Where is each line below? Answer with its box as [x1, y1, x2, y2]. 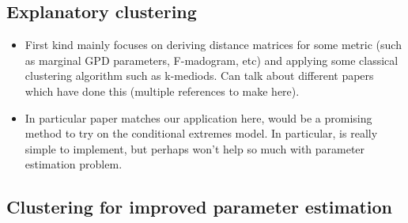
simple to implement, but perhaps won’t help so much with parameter [25, 140, 365, 157]
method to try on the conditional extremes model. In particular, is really [25, 125, 378, 142]
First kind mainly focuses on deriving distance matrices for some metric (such [25, 36, 402, 53]
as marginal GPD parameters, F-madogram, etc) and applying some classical [25, 51, 399, 68]
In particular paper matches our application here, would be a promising [25, 109, 372, 126]
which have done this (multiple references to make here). [25, 82, 300, 99]
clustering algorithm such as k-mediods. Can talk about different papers [25, 67, 374, 84]
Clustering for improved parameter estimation [6, 195, 392, 219]
